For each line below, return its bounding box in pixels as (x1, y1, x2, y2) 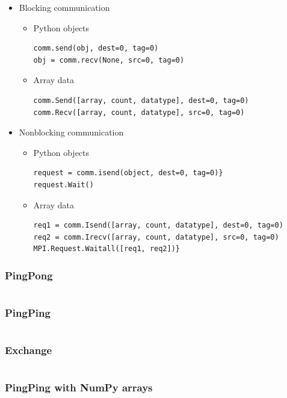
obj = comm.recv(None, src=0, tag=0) (33, 55, 185, 64)
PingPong (5, 267, 53, 282)
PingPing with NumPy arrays (5, 380, 153, 395)
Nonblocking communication (19, 126, 124, 138)
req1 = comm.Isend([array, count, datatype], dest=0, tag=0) (33, 221, 283, 230)
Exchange (5, 343, 52, 358)
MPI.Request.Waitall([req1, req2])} (33, 244, 180, 253)
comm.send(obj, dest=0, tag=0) (33, 44, 159, 53)
